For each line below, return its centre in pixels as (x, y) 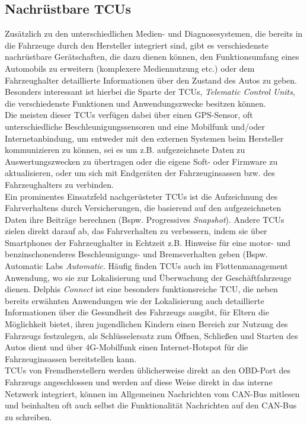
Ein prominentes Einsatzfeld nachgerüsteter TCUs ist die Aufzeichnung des (141, 196)
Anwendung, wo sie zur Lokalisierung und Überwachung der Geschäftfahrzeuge (148, 277)
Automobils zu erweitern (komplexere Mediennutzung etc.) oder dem (130, 68)
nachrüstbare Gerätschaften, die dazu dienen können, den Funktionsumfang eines (152, 57)
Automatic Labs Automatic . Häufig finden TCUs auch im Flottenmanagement (146, 266)
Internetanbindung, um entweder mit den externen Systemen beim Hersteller (144, 138)
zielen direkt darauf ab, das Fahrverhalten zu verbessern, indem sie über (136, 231)
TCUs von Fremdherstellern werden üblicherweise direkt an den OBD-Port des (148, 370)
